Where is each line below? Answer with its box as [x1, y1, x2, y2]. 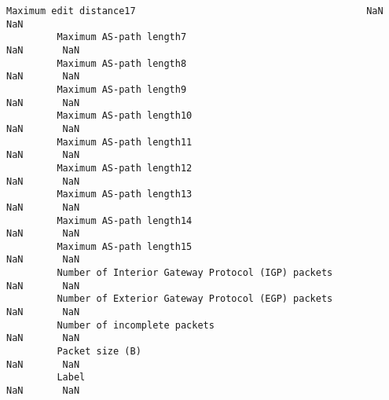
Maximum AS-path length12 [57, 162, 193, 174]
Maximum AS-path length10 [57, 110, 193, 122]
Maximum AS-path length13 [57, 189, 193, 200]
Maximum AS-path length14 [57, 215, 193, 226]
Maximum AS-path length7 [57, 31, 187, 43]
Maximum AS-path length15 [57, 240, 193, 252]
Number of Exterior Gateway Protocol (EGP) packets [57, 293, 333, 305]
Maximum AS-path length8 [57, 57, 187, 69]
